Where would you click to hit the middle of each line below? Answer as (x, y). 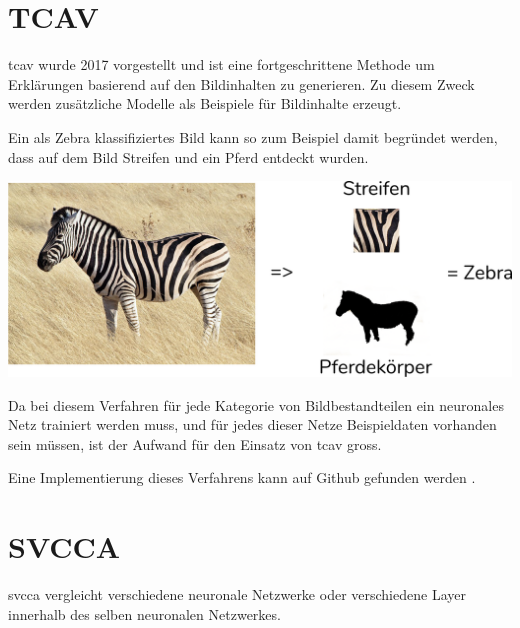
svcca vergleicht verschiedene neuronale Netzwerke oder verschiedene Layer (237, 594)
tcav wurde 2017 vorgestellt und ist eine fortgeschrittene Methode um (221, 64)
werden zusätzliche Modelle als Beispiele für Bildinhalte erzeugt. (205, 103)
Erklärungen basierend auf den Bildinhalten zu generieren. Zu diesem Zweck (241, 83)
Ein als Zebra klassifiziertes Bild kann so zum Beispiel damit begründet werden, (253, 136)
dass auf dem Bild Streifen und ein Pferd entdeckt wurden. (188, 156)
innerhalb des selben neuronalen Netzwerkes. (144, 613)
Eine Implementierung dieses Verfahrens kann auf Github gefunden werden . (242, 477)
